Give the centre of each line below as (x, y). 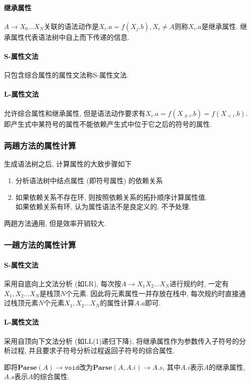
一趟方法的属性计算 (40, 245)
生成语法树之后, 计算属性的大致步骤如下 (68, 164)
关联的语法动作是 (71, 26)
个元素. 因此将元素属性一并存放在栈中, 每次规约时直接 (152, 293)
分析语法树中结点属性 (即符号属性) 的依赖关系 (89, 180)
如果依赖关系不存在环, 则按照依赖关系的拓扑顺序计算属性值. (111, 197)
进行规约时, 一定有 (199, 283)
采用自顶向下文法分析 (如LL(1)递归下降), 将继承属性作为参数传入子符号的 (122, 341)
